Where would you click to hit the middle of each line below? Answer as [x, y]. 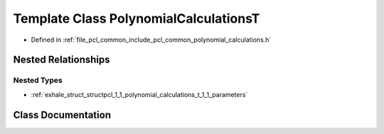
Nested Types [38, 80]
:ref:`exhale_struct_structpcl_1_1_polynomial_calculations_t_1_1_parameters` [139, 94]
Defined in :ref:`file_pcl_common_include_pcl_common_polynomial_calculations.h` [151, 40]
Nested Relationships [62, 60]
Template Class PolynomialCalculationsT [137, 18]
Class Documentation [62, 115]
